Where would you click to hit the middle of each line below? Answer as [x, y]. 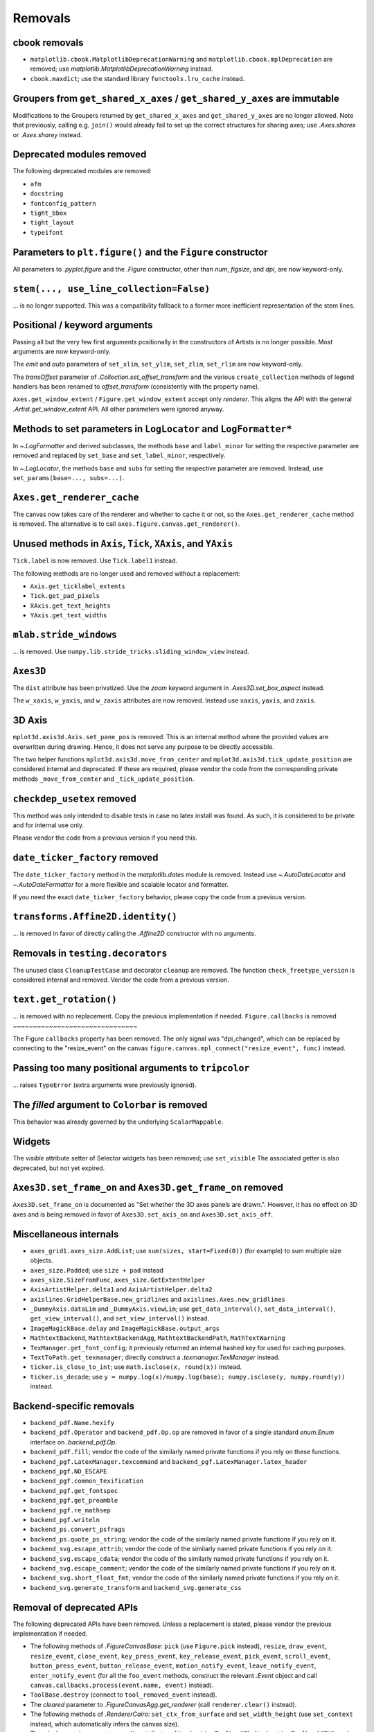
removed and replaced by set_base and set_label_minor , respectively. [119, 456]
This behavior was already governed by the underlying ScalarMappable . [118, 1122]
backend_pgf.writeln [65, 1520]
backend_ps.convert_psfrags [78, 1530]
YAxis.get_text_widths [69, 616]
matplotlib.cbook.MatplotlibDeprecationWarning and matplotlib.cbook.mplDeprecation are [181, 60]
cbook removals [48, 43]
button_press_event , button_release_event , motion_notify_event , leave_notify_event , [173, 1665]
